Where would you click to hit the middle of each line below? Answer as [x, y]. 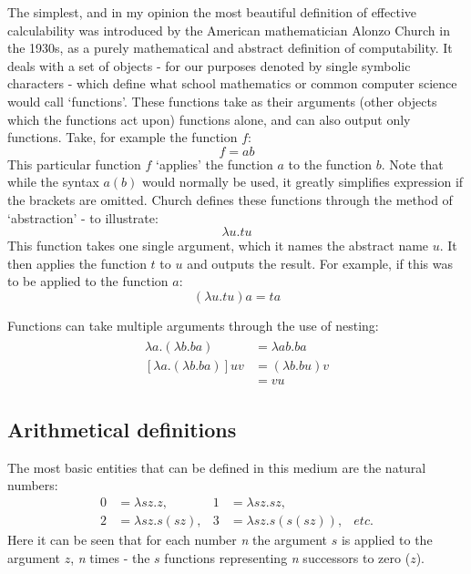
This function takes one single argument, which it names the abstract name [218, 246]
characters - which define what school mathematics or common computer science [232, 83]
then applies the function [77, 263]
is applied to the [387, 540]
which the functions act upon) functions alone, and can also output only [209, 119]
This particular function [74, 164]
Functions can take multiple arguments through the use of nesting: [193, 325]
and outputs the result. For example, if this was [320, 263]
